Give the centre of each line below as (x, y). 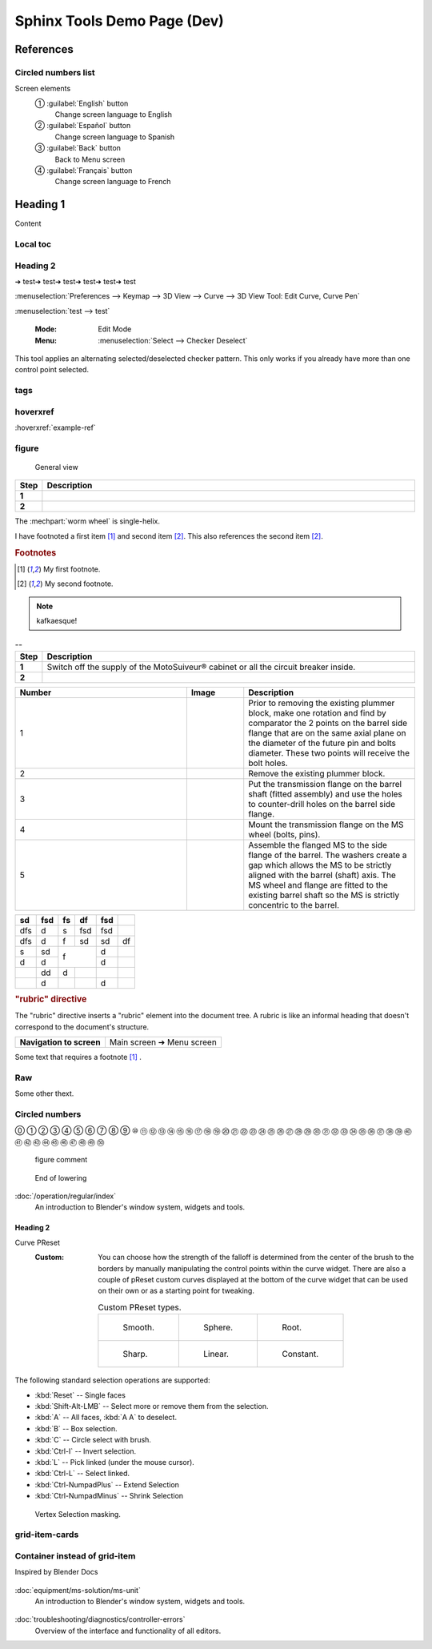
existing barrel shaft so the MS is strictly (324, 895)
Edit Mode (115, 329)
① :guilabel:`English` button (82, 103)
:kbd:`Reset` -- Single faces (80, 1395)
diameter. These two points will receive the (329, 752)
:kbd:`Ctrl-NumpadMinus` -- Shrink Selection (109, 1496)
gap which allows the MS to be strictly (320, 865)
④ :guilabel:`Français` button (84, 171)
